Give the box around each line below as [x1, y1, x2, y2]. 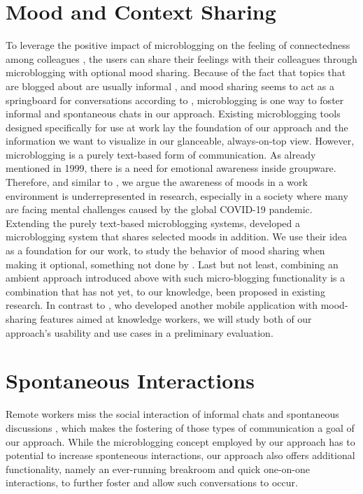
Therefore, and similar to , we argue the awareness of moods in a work [6, 175, 308, 189]
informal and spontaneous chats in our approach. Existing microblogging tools [6, 106, 341, 121]
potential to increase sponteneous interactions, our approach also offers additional [6, 448, 355, 463]
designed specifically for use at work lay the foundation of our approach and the [6, 119, 348, 134]
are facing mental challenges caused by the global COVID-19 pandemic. [6, 202, 313, 217]
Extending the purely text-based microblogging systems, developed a [6, 215, 300, 230]
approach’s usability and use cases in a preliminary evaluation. [6, 325, 273, 340]
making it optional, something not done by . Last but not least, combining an [6, 256, 339, 271]
